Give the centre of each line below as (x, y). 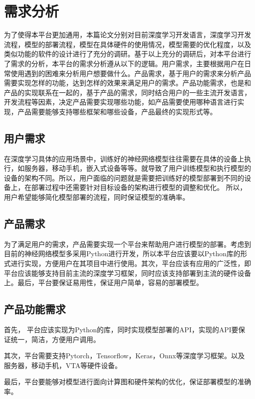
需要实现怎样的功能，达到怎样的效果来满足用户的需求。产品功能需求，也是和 (127, 83)
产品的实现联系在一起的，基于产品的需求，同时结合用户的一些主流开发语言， (127, 92)
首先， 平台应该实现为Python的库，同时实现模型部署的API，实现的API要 (121, 330)
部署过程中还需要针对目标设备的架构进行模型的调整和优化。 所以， (139, 187)
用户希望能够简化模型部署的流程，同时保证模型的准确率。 (97, 197)
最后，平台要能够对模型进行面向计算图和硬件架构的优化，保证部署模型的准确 (127, 382)
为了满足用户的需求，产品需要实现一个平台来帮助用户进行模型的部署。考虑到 (127, 244)
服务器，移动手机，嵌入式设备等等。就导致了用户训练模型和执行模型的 (138, 168)
